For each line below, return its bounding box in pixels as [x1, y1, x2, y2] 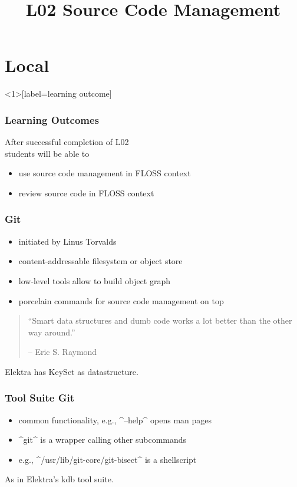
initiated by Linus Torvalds [18, 235, 117, 247]
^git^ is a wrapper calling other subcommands [18, 433, 187, 446]
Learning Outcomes [5, 112, 100, 127]
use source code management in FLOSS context [18, 167, 191, 179]
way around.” [28, 325, 75, 338]
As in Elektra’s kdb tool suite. [5, 473, 114, 485]
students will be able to [5, 147, 90, 159]
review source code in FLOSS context [18, 186, 154, 199]
